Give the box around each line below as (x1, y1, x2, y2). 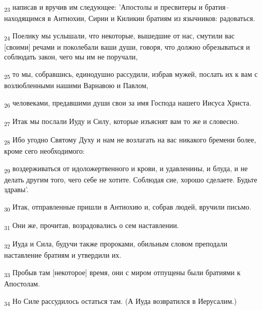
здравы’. (4, 184, 29, 195)
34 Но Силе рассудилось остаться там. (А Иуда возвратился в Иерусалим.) (4, 295, 237, 307)
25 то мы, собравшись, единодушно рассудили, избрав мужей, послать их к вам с (4, 69, 258, 80)
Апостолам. (4, 278, 40, 289)
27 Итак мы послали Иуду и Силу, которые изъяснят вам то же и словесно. (4, 115, 239, 128)
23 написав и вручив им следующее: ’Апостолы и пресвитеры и (4, 2, 203, 13)
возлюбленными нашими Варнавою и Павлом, (4, 80, 149, 91)
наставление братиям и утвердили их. (4, 250, 122, 260)
